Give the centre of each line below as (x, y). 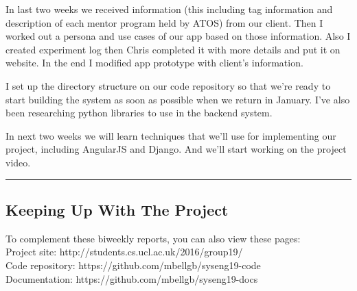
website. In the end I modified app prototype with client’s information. (154, 63)
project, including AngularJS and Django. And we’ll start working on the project (176, 149)
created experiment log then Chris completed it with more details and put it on (173, 49)
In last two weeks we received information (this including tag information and (169, 9)
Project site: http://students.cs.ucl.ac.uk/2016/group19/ (124, 252)
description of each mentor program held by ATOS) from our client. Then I (164, 22)
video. (18, 162)
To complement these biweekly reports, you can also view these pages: (153, 238)
